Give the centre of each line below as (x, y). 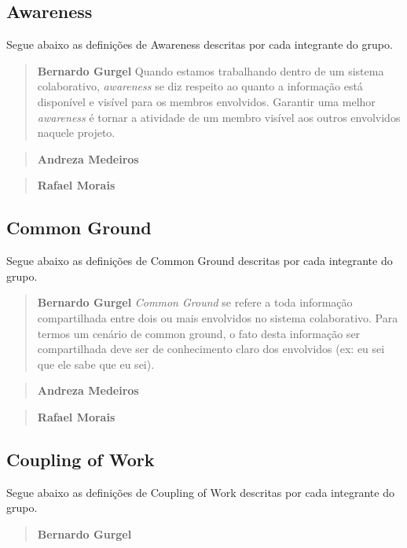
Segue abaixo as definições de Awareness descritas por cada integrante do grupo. (200, 44)
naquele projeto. (76, 132)
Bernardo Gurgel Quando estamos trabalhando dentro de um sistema (211, 70)
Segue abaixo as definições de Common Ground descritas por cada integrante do (200, 261)
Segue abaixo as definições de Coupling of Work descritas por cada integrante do (200, 492)
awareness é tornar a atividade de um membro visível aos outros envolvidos (219, 117)
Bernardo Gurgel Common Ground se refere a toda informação (195, 302)
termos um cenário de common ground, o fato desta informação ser (199, 333)
